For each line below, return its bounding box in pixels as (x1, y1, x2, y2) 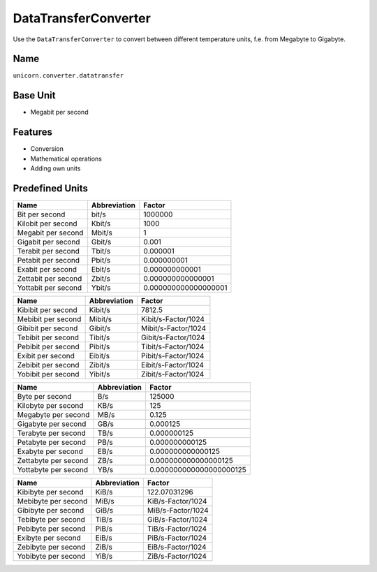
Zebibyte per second (17, 542, 86, 552)
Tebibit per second (17, 332, 80, 342)
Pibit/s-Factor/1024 (140, 351, 205, 360)
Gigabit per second (17, 237, 80, 247)
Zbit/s (91, 273, 111, 283)
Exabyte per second (17, 446, 84, 456)
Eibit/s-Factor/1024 (140, 360, 205, 369)
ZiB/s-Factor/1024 (147, 551, 207, 561)
